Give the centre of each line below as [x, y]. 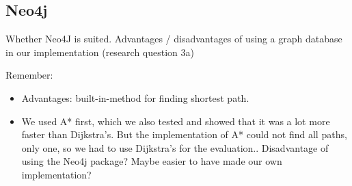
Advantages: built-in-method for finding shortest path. [135, 97]
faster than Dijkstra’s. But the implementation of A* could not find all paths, [184, 134]
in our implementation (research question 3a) [100, 52]
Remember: [29, 75]
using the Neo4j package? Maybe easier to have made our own [152, 161]
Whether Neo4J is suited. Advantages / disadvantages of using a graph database [174, 39]
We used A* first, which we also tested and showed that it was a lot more [176, 121]
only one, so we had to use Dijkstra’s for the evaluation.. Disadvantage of [175, 147]
